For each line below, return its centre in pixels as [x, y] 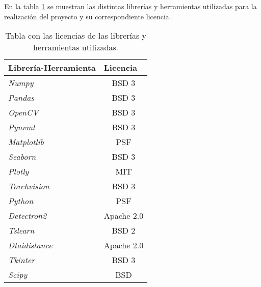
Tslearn [21, 231]
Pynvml [22, 127]
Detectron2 [28, 216]
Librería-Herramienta [52, 68]
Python [21, 201]
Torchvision [29, 186]
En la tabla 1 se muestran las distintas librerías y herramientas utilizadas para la [130, 6]
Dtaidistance [30, 245]
